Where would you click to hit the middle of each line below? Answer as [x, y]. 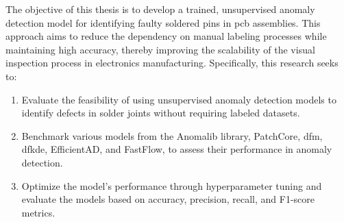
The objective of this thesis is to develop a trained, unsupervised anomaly [160, 9]
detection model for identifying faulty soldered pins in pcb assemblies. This [163, 22]
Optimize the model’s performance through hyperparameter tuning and [172, 185]
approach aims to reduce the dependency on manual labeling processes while [166, 36]
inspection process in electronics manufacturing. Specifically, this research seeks [172, 63]
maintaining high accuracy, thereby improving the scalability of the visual [160, 49]
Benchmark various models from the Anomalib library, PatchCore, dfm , [172, 135]
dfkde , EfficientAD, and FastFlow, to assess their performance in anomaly [177, 149]
